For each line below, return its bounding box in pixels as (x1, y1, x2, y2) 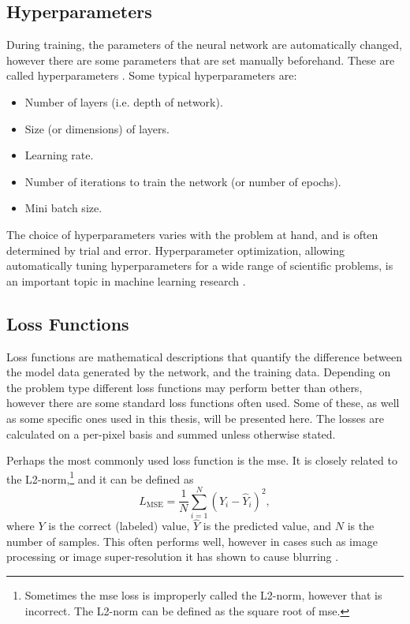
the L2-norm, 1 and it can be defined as (6, 468, 194, 487)
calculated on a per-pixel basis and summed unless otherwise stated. (6, 425, 336, 442)
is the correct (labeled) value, (48, 518, 190, 534)
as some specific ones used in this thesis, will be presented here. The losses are (6, 409, 384, 426)
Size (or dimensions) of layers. (24, 120, 170, 136)
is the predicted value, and (203, 518, 332, 534)
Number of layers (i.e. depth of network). (24, 93, 223, 110)
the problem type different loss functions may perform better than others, (6, 379, 363, 395)
